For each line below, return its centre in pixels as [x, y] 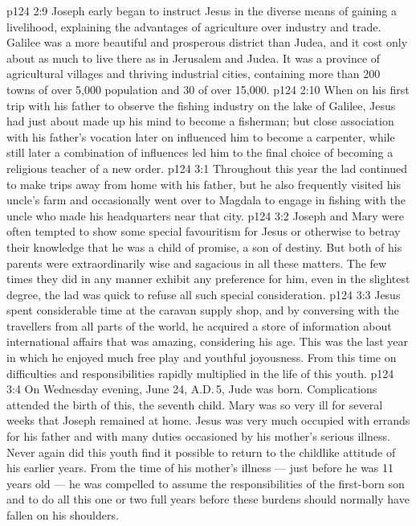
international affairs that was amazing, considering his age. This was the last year [207, 341]
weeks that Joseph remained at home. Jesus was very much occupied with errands [208, 420]
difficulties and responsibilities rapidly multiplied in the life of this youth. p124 [200, 373]
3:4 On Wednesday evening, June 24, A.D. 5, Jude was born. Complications [192, 389]
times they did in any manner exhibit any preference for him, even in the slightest [208, 279]
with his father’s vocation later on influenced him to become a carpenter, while [201, 136]
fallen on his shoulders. [63, 515]
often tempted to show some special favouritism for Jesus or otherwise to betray [204, 231]
